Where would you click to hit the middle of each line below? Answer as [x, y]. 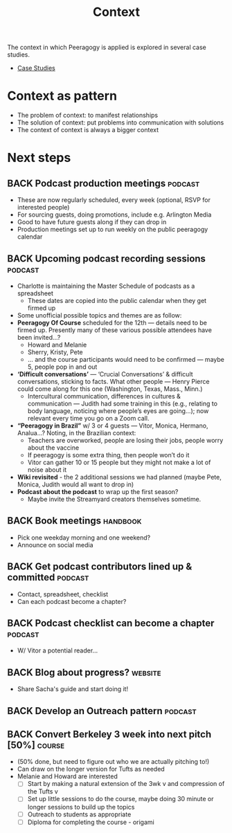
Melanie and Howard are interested [67, 776]
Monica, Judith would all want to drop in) [75, 484]
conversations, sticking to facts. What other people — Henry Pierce [113, 381]
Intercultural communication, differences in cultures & [104, 396]
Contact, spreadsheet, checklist [63, 594]
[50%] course [36, 745]
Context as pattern [62, 96]
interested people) [43, 208]
